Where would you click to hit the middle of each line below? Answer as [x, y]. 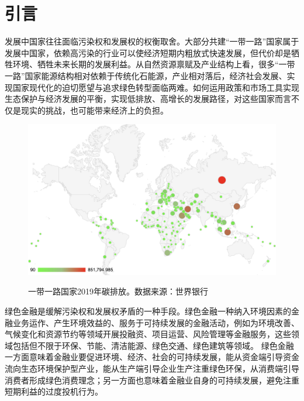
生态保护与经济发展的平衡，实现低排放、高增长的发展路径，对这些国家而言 [148, 99]
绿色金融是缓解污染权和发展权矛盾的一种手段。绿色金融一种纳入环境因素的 [148, 311]
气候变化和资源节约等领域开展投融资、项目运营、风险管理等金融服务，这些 [148, 334]
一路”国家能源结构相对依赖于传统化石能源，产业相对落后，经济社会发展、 [146, 75]
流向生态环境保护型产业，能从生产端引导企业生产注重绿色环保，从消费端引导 [152, 368]
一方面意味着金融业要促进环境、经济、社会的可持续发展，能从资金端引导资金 [152, 357]
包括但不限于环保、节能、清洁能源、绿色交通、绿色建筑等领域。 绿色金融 [153, 345]
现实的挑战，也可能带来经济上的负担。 [94, 110]
